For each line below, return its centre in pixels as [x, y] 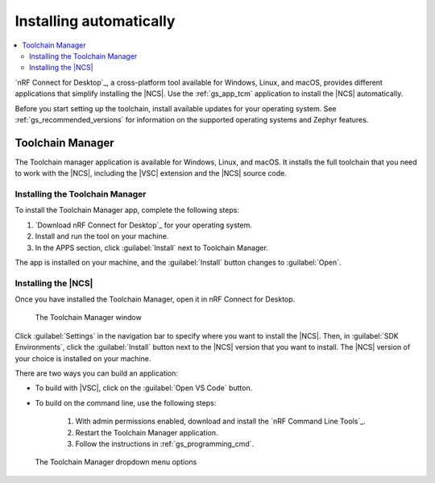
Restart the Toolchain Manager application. [147, 432]
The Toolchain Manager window [89, 318]
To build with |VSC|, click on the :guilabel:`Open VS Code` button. [144, 388]
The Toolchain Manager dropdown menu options [116, 462]
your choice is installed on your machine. [83, 358]
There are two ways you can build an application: [97, 373]
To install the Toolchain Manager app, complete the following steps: [127, 210]
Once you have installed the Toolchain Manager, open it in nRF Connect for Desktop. [155, 299]
